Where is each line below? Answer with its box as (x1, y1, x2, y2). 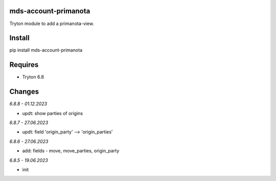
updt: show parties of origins (22, 110, 83, 116)
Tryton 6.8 (22, 74, 44, 80)
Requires (9, 60, 39, 69)
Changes (9, 87, 39, 96)
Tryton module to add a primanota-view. (9, 20, 95, 27)
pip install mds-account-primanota (9, 47, 83, 53)
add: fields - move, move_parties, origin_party (22, 148, 120, 154)
